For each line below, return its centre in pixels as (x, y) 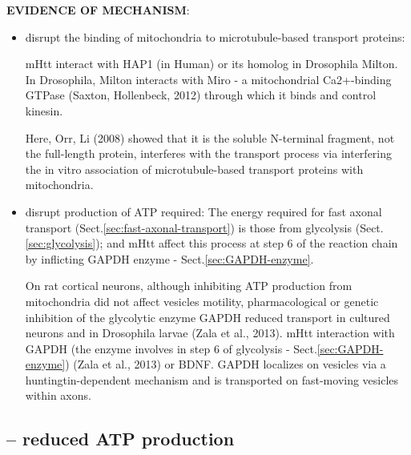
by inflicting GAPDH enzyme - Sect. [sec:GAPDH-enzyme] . (169, 258)
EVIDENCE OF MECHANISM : (98, 10)
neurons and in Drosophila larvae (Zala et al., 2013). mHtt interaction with (210, 333)
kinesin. (44, 110)
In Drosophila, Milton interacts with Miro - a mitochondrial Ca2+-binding (208, 79)
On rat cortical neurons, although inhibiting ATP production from (189, 286)
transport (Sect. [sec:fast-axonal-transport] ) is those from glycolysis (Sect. (204, 227)
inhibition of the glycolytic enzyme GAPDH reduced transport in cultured (208, 317)
